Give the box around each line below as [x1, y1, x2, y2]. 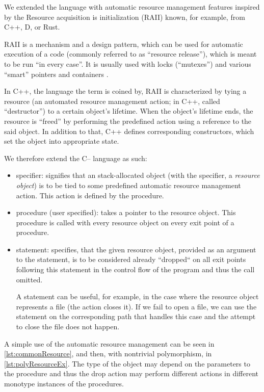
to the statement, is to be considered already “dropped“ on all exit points [16, 254, 246, 265]
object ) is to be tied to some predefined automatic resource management [16, 179, 241, 190]
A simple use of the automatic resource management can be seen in [4, 338, 215, 349]
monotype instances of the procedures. [4, 378, 124, 388]
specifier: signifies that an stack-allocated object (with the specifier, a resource [16, 170, 260, 180]
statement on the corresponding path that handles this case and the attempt [16, 311, 256, 322]
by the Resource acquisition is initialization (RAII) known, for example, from [4, 11, 245, 22]
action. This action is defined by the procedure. [16, 190, 164, 200]
